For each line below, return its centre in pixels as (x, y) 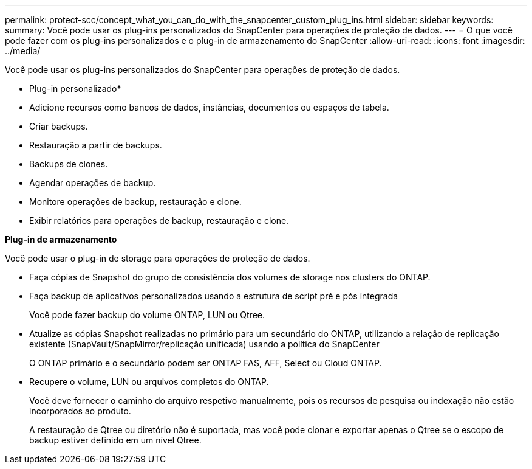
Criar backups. (59, 126)
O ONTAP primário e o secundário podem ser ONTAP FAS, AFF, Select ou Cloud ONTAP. (206, 363)
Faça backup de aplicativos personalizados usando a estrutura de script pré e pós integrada (214, 296)
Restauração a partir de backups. (96, 145)
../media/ (23, 51)
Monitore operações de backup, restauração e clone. (135, 202)
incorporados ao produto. (80, 411)
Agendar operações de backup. (93, 183)
